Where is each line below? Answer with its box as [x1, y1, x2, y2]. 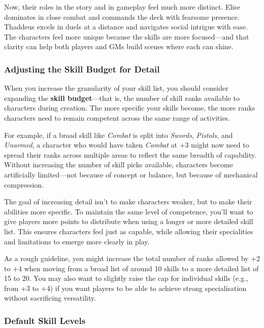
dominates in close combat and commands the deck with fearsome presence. [4, 11, 240, 22]
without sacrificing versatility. [4, 293, 96, 303]
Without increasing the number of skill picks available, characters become [4, 159, 233, 170]
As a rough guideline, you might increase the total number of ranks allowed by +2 [4, 253, 260, 264]
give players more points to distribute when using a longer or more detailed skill [4, 216, 253, 227]
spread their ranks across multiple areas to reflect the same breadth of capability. [4, 149, 256, 160]
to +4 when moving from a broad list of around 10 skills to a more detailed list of [4, 263, 259, 273]
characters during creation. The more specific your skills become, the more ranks [4, 102, 255, 113]
